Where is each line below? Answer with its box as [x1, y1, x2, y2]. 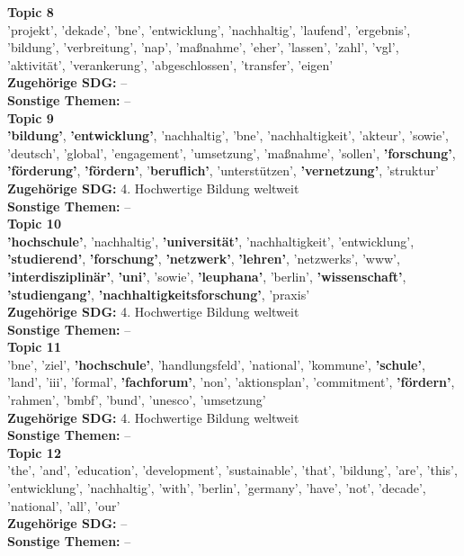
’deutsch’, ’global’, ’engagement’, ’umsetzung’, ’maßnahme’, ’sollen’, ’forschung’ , [7, 143, 456, 162]
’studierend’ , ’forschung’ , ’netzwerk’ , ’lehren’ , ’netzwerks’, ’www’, [7, 249, 400, 268]
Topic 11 [7, 337, 61, 356]
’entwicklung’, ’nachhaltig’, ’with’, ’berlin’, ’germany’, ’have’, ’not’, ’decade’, [7, 479, 426, 498]
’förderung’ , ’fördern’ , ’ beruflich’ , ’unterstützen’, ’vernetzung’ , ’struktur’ [7, 161, 439, 180]
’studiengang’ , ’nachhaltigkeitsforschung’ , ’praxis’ [7, 284, 310, 303]
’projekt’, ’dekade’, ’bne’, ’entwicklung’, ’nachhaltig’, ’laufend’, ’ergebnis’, [7, 20, 411, 39]
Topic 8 [7, 3, 54, 21]
